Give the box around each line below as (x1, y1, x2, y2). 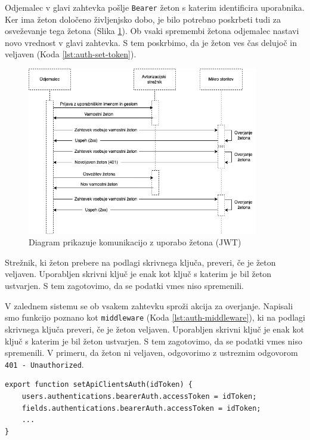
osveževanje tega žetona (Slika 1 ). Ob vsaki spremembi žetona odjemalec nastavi (5, 24, 299, 37)
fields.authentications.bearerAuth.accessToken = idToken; (21, 404, 261, 413)
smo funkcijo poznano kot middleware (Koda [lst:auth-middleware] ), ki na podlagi (5, 311, 305, 324)
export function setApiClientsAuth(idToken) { (5, 380, 193, 389)
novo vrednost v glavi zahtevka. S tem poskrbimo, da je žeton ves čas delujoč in (5, 36, 297, 48)
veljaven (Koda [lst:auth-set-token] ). (5, 48, 137, 60)
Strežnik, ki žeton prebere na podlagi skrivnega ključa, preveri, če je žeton (5, 256, 276, 268)
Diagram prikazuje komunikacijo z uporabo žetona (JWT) (29, 236, 241, 248)
